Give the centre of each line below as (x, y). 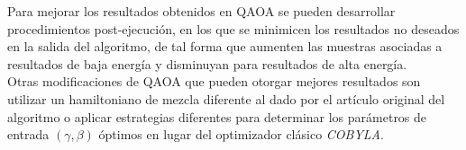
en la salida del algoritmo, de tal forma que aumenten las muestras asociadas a (225, 46)
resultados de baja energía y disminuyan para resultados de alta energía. (207, 63)
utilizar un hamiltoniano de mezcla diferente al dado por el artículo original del (226, 98)
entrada (28, 134)
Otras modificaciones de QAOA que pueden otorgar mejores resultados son (214, 81)
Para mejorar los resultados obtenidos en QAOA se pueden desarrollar (201, 11)
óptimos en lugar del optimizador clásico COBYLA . (241, 134)
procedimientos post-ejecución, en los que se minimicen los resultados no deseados (233, 28)
